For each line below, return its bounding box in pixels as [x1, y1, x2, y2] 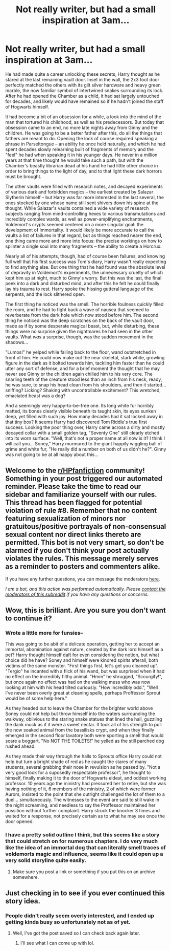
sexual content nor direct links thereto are [5, 530, 141, 539]
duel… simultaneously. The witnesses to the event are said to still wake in [5, 797, 160, 803]
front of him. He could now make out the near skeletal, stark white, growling [5, 354, 165, 360]
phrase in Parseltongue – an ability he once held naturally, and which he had [5, 141, 166, 147]
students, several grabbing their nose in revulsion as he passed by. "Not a [5, 764, 161, 770]
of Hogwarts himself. [5, 103, 50, 110]
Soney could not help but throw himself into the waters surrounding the [5, 710, 156, 717]
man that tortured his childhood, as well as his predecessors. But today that [5, 119, 164, 125]
